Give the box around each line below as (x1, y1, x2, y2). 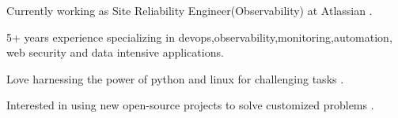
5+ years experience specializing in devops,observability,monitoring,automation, (6, 28, 392, 45)
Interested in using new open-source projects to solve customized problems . (6, 97, 374, 113)
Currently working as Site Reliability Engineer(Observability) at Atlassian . (6, 2, 373, 18)
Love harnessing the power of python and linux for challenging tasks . (6, 70, 344, 87)
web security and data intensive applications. (6, 44, 224, 61)
